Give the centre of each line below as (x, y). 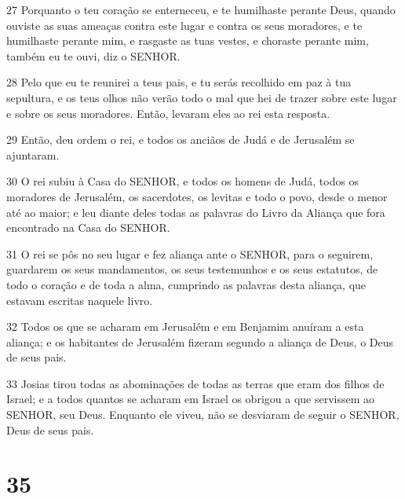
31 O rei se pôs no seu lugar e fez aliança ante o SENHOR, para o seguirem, (190, 253)
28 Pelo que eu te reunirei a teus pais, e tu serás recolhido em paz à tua (179, 82)
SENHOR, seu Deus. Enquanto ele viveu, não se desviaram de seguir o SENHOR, (203, 415)
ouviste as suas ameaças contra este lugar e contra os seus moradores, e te (184, 25)
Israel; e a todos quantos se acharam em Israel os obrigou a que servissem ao (191, 399)
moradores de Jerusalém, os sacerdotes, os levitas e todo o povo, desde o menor (197, 196)
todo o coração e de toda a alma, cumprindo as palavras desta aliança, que (186, 284)
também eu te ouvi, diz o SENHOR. (93, 55)
